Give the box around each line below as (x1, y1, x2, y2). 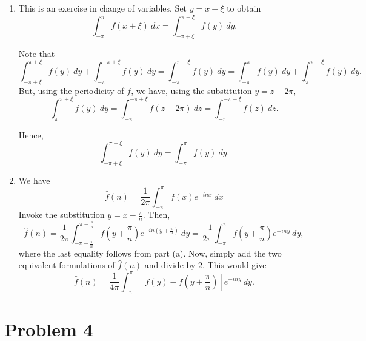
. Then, (142, 208, 170, 221)
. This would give (202, 258, 267, 271)
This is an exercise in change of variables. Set (18, 2, 187, 14)
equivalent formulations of (18, 258, 115, 271)
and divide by (144, 258, 196, 271)
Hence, (18, 128, 44, 141)
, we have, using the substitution (131, 84, 252, 96)
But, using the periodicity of (18, 84, 124, 96)
